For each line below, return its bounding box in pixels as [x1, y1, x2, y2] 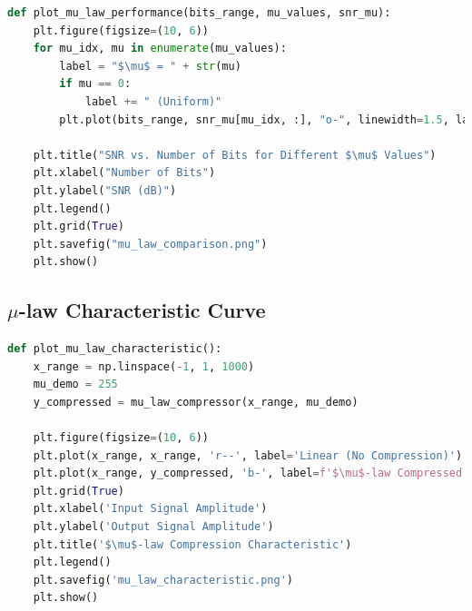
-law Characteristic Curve [18, 296, 266, 324]
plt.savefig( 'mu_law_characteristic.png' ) [33, 573, 294, 586]
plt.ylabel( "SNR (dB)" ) [33, 183, 177, 197]
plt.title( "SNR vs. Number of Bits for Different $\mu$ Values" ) [33, 148, 437, 162]
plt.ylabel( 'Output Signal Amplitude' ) [33, 520, 274, 534]
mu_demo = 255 [33, 378, 118, 391]
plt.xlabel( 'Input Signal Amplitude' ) [33, 502, 268, 516]
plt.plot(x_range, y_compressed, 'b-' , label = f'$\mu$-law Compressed [33, 467, 463, 480]
